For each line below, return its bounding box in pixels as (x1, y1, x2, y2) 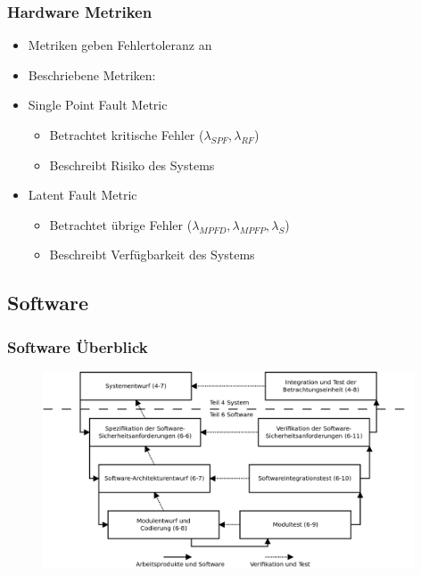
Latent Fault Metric (28, 185, 137, 204)
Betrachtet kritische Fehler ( (49, 126, 204, 144)
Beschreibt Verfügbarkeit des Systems (49, 245, 255, 264)
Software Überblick (7, 335, 148, 357)
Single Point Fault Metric (28, 95, 168, 114)
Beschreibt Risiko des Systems (49, 155, 215, 174)
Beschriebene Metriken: (28, 65, 156, 84)
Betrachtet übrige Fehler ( (49, 215, 193, 234)
